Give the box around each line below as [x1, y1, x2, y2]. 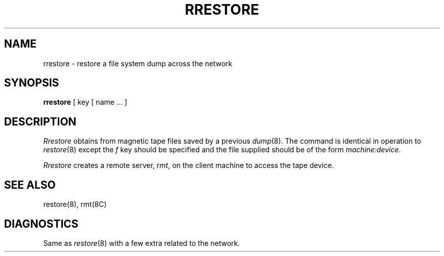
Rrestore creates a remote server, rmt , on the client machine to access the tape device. [43, 161, 334, 170]
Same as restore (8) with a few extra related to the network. [43, 238, 240, 247]
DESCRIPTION [4, 115, 77, 128]
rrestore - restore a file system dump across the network [43, 59, 233, 68]
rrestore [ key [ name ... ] [43, 98, 127, 107]
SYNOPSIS [4, 76, 59, 90]
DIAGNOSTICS [4, 217, 79, 230]
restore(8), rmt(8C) [43, 200, 107, 209]
